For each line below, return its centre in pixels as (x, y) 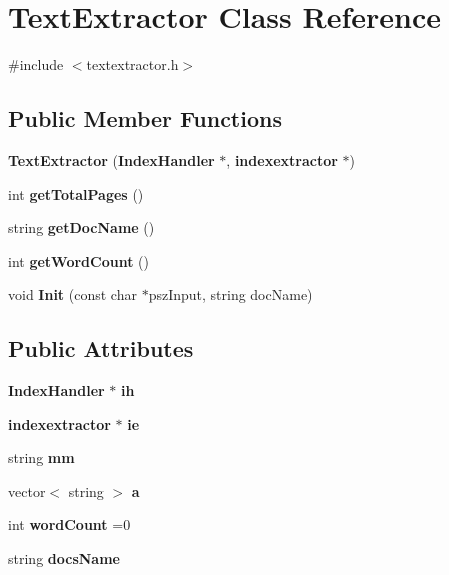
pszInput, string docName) (230, 294)
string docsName (64, 558)
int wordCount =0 (69, 524)
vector (27, 490)
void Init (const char (72, 294)
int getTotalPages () (76, 193)
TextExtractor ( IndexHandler (111, 159)
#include (36, 64)
